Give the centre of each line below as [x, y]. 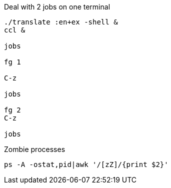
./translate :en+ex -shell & [61, 22]
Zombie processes [35, 149]
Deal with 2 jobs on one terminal [57, 7]
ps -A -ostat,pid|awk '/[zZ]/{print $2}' [86, 164]
